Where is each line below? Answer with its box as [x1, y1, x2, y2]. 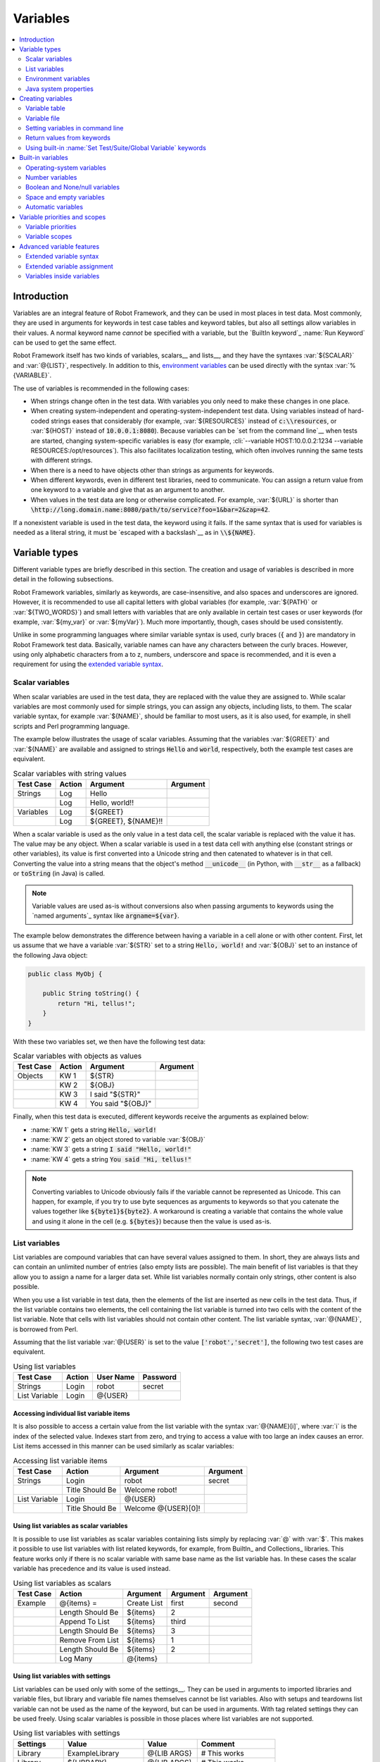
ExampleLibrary [67, 1748, 120, 1758]
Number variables [25, 173, 77, 182]
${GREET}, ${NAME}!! [89, 816, 163, 826]
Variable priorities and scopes [19, 212, 106, 221]
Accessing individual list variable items [13, 1409, 130, 1417]
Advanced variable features [19, 242, 100, 250]
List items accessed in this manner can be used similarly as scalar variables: [13, 1442, 235, 1450]
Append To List [59, 1616, 110, 1626]
